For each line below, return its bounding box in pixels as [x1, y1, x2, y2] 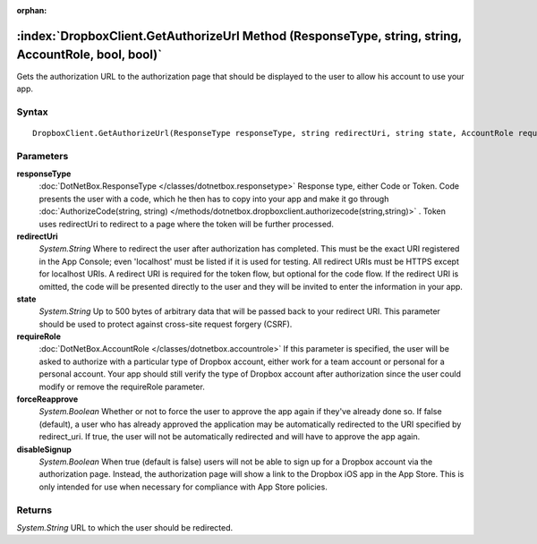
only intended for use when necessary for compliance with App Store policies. [38, 481, 328, 492]
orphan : [16, 5, 47, 15]
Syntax [16, 106, 48, 118]
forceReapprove [16, 394, 79, 404]
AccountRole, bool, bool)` [16, 47, 163, 63]
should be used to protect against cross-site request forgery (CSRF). [38, 319, 293, 329]
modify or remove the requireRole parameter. [38, 381, 205, 392]
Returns [16, 504, 53, 516]
